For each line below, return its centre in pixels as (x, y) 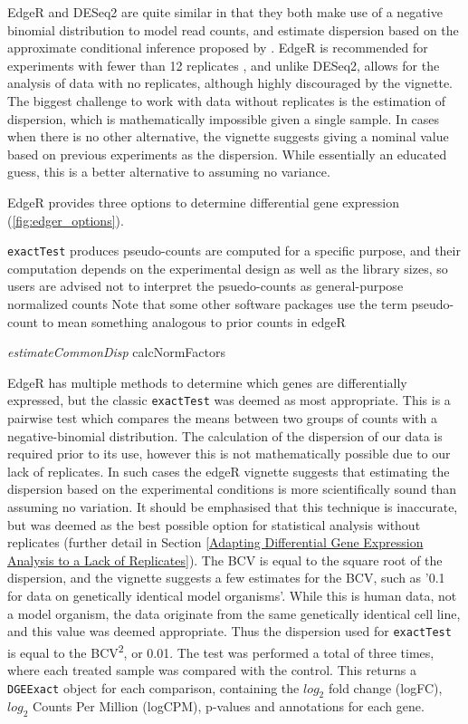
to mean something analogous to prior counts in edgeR (194, 321)
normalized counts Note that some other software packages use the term (207, 303)
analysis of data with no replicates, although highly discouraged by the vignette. (230, 83)
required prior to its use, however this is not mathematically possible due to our (229, 454)
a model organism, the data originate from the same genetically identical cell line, (234, 613)
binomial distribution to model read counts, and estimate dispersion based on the (233, 29)
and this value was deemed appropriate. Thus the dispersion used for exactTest (229, 631)
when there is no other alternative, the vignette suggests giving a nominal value (228, 136)
